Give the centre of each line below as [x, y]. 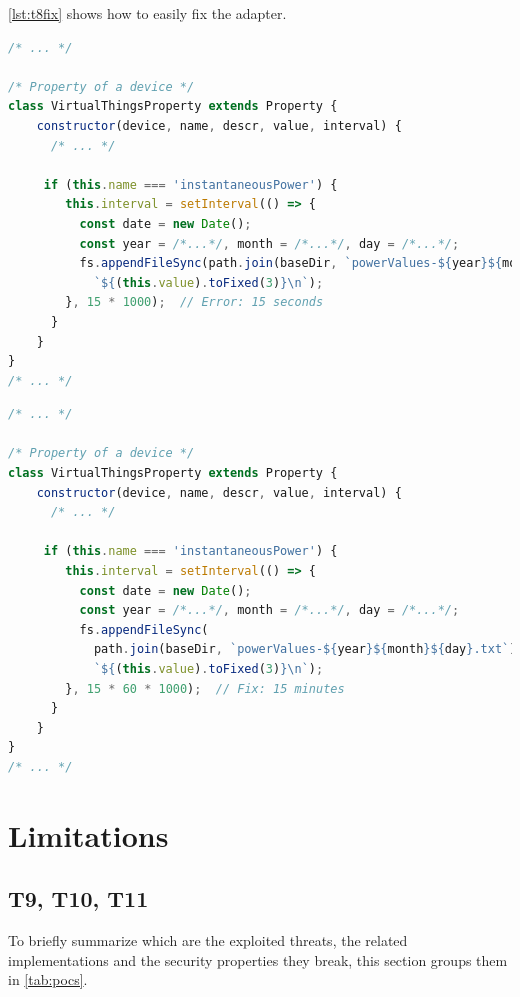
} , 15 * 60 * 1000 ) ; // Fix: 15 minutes [205, 688]
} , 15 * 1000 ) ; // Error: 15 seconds [194, 302]
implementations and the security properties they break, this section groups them [258, 959]
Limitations [88, 834]
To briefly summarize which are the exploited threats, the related [208, 940]
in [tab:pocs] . [48, 979]
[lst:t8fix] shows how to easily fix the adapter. [147, 13]
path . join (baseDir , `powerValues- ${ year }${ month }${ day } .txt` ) [305, 649]
